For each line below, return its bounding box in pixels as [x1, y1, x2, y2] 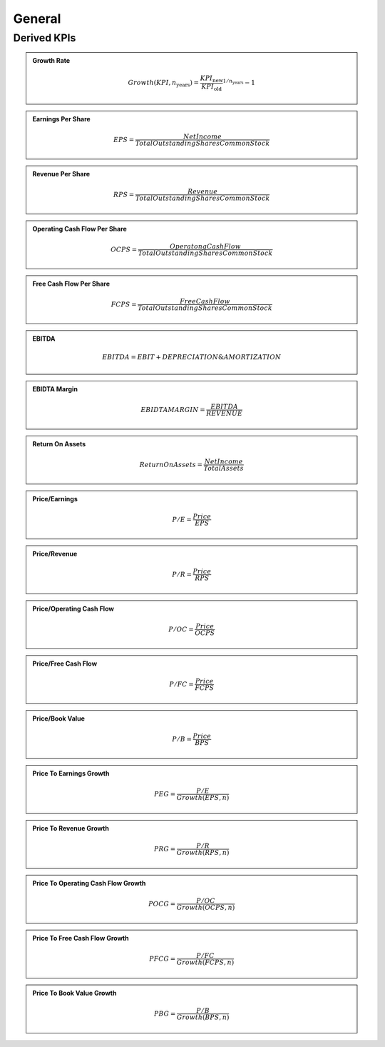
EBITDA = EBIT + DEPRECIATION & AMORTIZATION [102, 353, 282, 361]
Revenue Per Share [32, 169, 91, 178]
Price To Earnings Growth [32, 769, 110, 778]
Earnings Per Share [32, 114, 91, 123]
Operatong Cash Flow [170, 242, 242, 250]
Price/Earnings [32, 495, 78, 504]
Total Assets [203, 464, 244, 473]
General [13, 11, 61, 26]
